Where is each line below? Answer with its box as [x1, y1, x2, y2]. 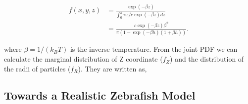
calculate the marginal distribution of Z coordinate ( [4, 54, 163, 64]
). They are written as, [78, 63, 147, 73]
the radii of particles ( [4, 63, 71, 73]
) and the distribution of [170, 54, 244, 64]
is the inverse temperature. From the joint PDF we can [70, 44, 238, 54]
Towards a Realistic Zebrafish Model [4, 87, 196, 103]
